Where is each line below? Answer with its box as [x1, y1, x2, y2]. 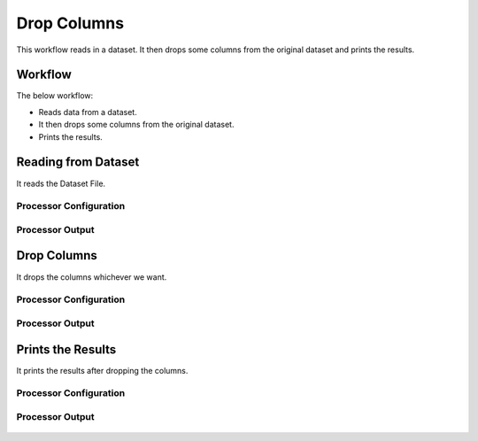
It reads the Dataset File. [16, 178, 106, 189]
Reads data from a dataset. [38, 106, 137, 117]
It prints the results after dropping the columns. [16, 365, 189, 375]
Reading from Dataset [16, 155, 140, 170]
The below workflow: [16, 90, 94, 101]
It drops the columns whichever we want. [16, 271, 167, 282]
